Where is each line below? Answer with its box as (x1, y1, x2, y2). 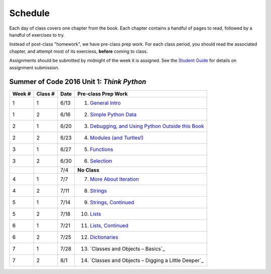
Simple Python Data (90, 111, 137, 118)
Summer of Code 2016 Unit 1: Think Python (9, 78, 147, 86)
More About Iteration (90, 176, 139, 183)
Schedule (9, 8, 50, 19)
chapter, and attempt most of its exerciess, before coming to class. (9, 48, 148, 54)
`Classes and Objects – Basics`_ (90, 245, 165, 252)
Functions (90, 146, 113, 153)
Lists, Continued (90, 222, 128, 229)
